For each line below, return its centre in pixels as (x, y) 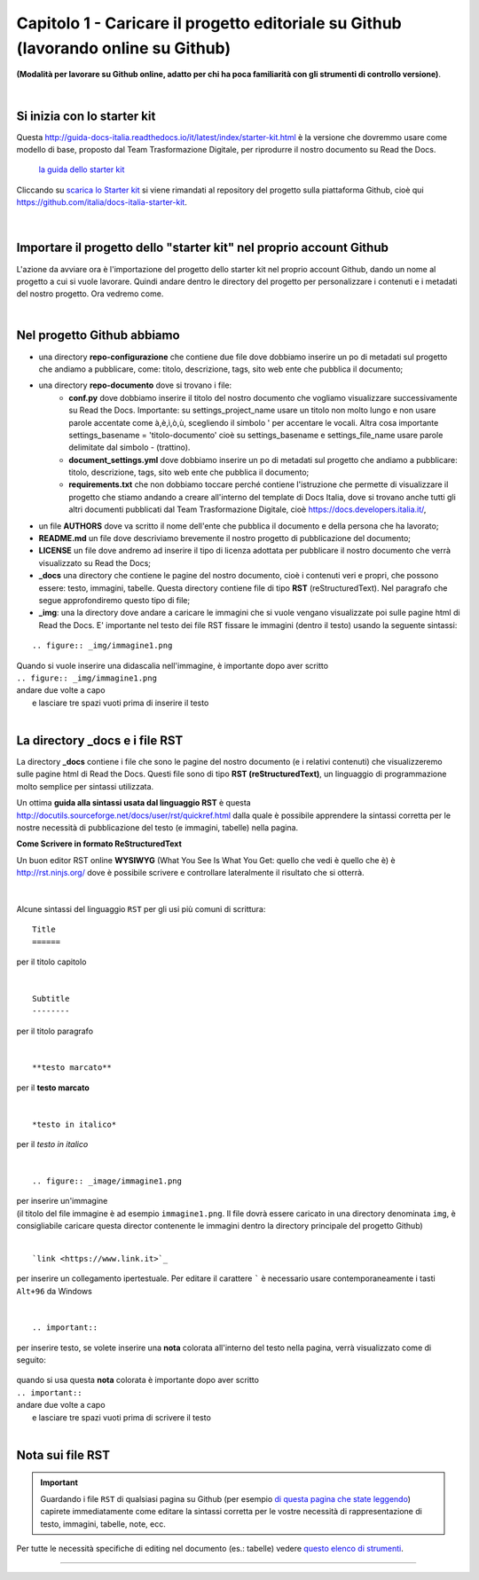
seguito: (31, 1360)
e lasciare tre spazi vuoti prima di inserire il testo (121, 703)
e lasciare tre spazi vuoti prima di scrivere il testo (122, 1417)
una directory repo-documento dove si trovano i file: (135, 385)
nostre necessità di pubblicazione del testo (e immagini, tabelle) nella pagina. (157, 827)
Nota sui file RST (63, 1455)
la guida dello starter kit (82, 169)
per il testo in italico (52, 1144)
